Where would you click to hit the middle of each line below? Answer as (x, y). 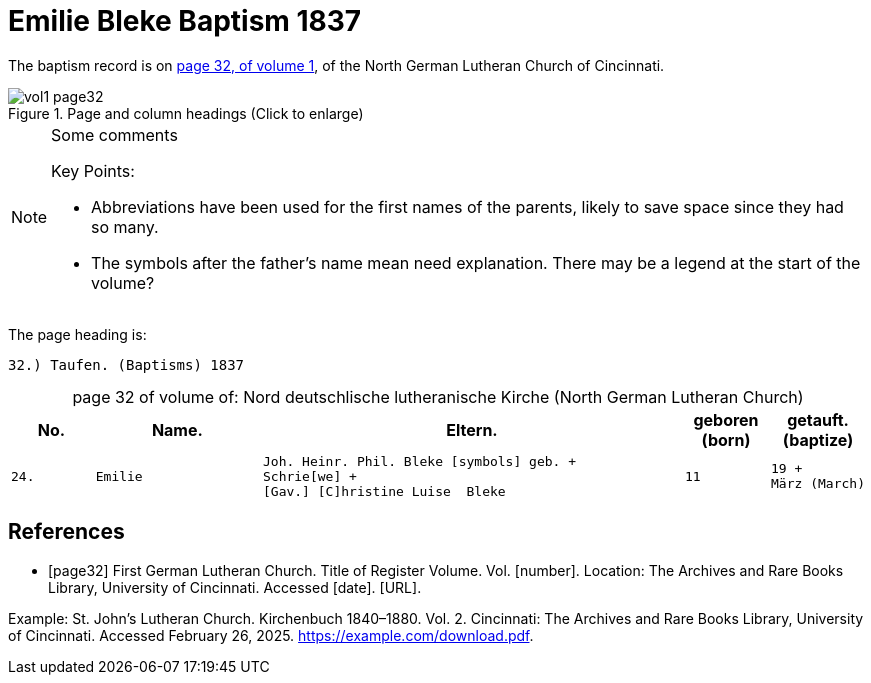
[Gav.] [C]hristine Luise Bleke (384, 491)
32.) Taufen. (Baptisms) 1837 (126, 364)
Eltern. (472, 429)
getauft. (818, 419)
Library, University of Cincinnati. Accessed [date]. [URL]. (235, 587)
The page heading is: (77, 334)
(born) (726, 439)
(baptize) (818, 439)
